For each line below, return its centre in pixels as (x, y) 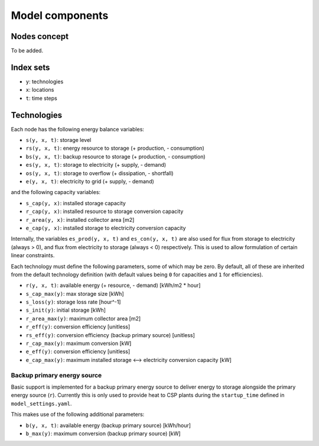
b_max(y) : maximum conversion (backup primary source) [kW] (103, 433)
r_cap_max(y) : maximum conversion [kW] (79, 344)
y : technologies (45, 81)
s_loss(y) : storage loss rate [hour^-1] (73, 302)
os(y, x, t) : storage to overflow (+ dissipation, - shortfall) (100, 173)
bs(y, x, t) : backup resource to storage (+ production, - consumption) (116, 156)
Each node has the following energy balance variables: (78, 129)
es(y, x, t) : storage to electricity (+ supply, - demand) (96, 165)
